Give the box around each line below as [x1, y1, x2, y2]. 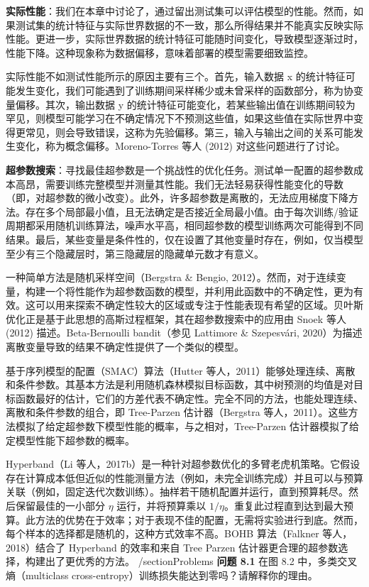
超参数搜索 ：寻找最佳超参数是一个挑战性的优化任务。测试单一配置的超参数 [6, 162, 353, 177]
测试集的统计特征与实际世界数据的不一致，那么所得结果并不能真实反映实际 [15, 17, 363, 32]
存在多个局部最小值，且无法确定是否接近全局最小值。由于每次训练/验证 [25, 204, 358, 219]
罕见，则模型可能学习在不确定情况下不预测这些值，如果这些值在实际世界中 [6, 111, 353, 126]
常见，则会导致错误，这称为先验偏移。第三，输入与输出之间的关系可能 [25, 124, 353, 139]
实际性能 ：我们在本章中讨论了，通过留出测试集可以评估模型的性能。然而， [6, 4, 353, 18]
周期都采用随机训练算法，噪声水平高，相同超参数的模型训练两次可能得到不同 [6, 218, 363, 233]
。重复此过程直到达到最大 [224, 498, 343, 512]
